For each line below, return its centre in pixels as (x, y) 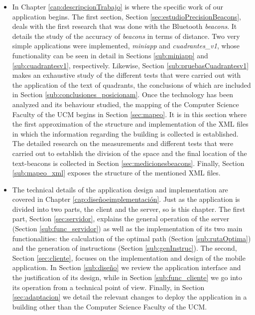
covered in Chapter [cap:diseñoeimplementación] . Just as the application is (126, 199)
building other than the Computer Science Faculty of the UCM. (110, 306)
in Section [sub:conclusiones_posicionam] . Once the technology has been (123, 94)
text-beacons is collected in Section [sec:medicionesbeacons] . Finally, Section (128, 163)
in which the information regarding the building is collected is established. (125, 133)
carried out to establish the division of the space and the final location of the (129, 153)
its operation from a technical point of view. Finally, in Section (108, 287)
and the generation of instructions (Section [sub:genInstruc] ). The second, (125, 248)
